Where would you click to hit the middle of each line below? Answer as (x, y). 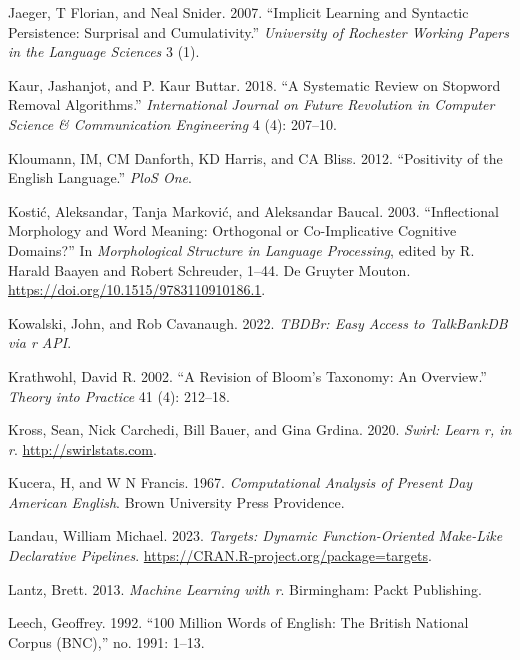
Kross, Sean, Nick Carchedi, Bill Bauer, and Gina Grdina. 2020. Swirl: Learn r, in (260, 429)
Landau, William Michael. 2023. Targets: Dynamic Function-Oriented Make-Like (255, 535)
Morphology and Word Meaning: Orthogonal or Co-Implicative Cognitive (232, 230)
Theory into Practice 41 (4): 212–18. (119, 395)
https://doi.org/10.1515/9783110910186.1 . (137, 289)
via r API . (40, 342)
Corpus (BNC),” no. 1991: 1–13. (106, 641)
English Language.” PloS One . (100, 177)
